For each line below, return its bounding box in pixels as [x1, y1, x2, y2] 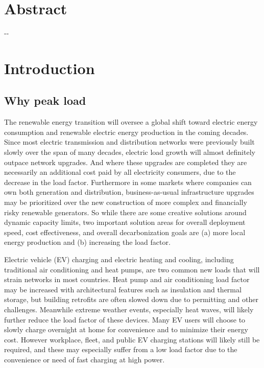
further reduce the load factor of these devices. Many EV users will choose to [4, 314, 246, 325]
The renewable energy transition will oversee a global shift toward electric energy [4, 117, 258, 127]
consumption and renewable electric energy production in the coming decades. [4, 126, 249, 137]
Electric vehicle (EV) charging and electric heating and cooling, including [4, 254, 234, 265]
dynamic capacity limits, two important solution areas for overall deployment [4, 217, 246, 227]
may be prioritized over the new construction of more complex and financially [4, 197, 247, 208]
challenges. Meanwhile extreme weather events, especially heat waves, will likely [4, 304, 254, 314]
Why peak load [4, 93, 86, 108]
